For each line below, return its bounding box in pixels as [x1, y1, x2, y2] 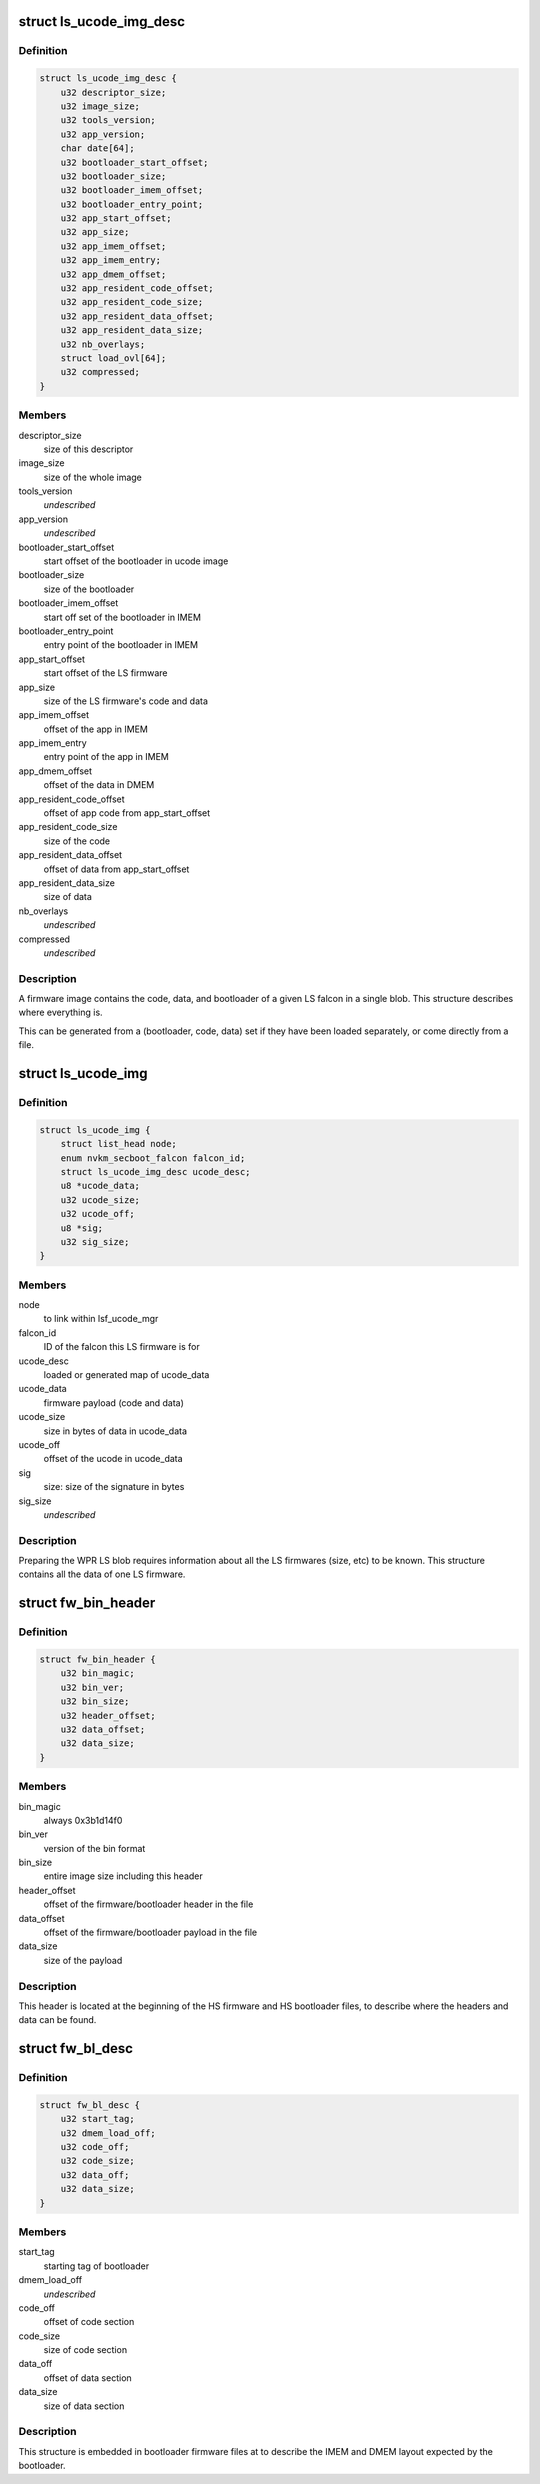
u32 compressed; [60, 366, 140, 378]
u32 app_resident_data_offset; [60, 310, 214, 322]
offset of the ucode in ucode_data [43, 1453, 184, 1465]
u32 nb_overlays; [60, 338, 146, 350]
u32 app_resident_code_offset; [60, 283, 214, 294]
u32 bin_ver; [60, 1681, 125, 1693]
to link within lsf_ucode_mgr [43, 1313, 159, 1325]
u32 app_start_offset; [60, 213, 172, 224]
